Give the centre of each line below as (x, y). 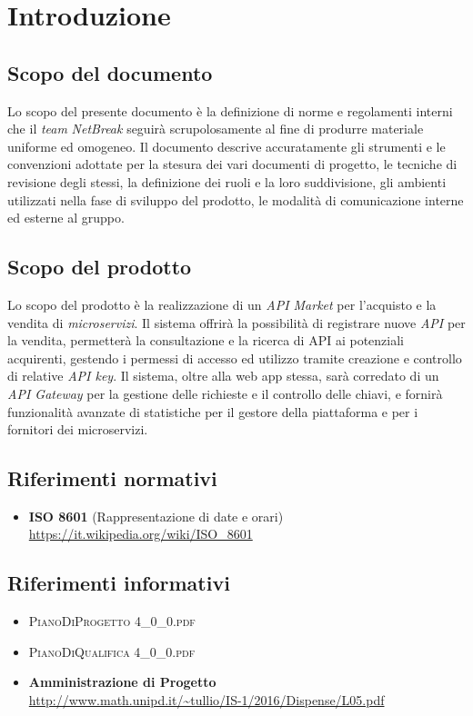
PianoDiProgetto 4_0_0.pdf (112, 621)
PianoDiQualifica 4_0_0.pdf (112, 651)
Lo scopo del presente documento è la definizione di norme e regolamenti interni (230, 110)
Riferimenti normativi (112, 478)
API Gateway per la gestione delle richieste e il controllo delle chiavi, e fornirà (225, 393)
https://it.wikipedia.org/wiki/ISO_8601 (141, 534)
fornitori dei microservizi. (78, 429)
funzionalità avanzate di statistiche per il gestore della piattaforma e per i (213, 411)
